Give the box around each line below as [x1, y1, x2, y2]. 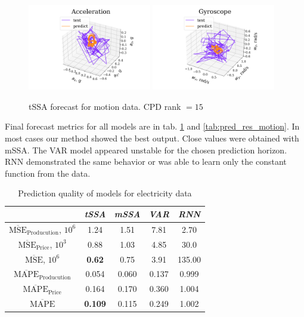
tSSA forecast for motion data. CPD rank [29, 100, 181, 112]
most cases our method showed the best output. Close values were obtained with [5, 132, 299, 144]
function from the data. [5, 167, 91, 179]
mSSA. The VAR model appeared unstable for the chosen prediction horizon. [5, 143, 287, 156]
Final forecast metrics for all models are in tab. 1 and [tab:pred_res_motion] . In [5, 120, 300, 133]
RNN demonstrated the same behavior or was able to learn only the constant [5, 155, 287, 168]
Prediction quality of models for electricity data [18, 187, 192, 199]
